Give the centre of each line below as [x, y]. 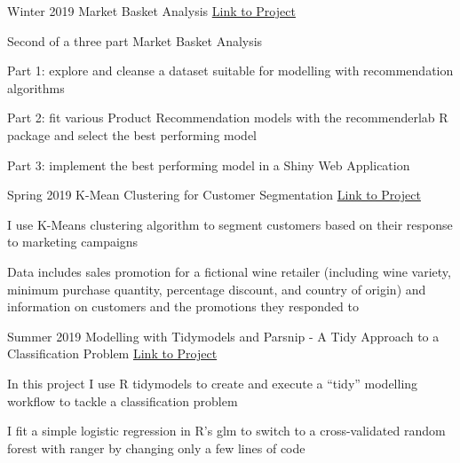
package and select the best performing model [132, 134]
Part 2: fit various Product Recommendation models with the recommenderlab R [228, 118]
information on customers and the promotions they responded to [183, 306]
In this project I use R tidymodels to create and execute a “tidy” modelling [213, 383]
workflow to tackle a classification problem [123, 400]
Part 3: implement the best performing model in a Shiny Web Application [209, 165]
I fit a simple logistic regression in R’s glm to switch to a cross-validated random [226, 431]
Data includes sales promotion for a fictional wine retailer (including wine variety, [229, 271]
